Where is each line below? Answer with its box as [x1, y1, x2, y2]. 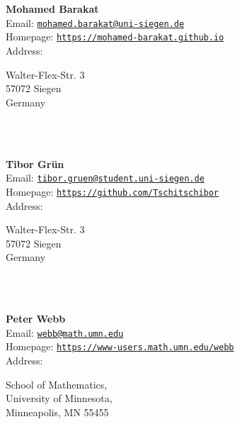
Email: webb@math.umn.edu [6, 325, 124, 340]
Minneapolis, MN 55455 [6, 404, 109, 419]
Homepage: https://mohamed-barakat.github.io [6, 29, 224, 44]
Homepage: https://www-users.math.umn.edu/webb [6, 339, 234, 354]
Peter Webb [6, 311, 66, 326]
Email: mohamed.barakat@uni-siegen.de [6, 15, 185, 30]
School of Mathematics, [6, 376, 108, 391]
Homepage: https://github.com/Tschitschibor [6, 184, 219, 199]
